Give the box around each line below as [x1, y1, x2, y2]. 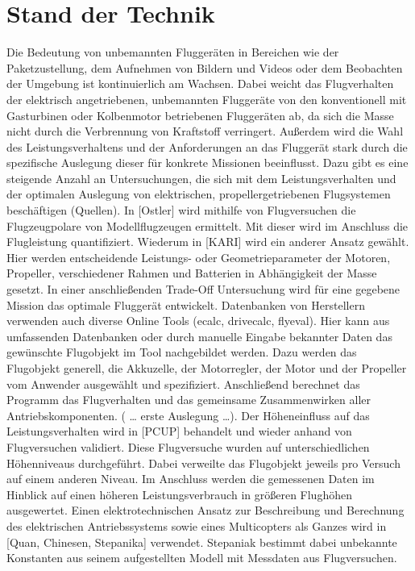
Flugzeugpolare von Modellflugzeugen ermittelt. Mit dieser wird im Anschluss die [6, 217, 409, 234]
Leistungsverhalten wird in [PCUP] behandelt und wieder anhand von [6, 423, 352, 440]
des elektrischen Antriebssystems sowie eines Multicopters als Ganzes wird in [6, 517, 387, 534]
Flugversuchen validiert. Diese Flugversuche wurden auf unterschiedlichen [6, 438, 370, 455]
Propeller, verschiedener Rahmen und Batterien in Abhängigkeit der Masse [6, 265, 377, 281]
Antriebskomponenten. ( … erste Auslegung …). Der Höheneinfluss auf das [6, 406, 370, 423]
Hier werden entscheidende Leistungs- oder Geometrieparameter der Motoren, [6, 248, 391, 265]
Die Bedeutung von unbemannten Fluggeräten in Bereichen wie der [6, 44, 339, 60]
